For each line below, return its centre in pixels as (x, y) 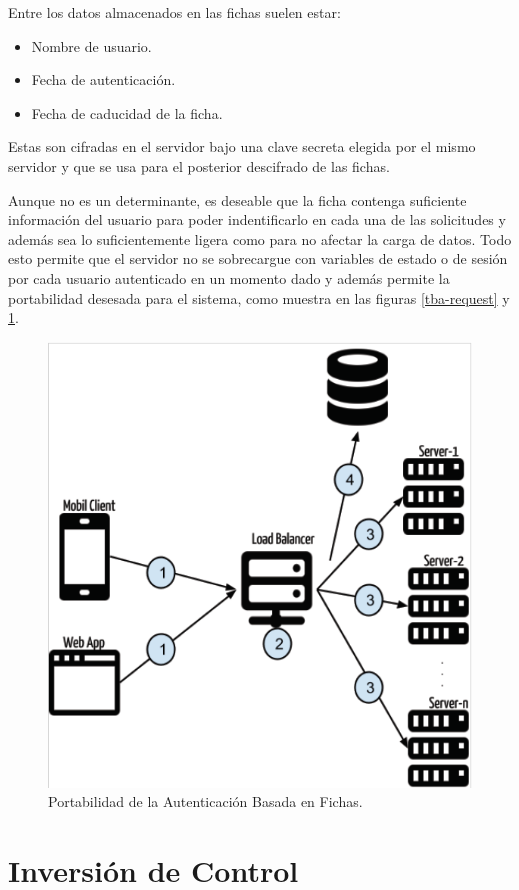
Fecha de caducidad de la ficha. (127, 112)
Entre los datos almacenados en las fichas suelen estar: (174, 12)
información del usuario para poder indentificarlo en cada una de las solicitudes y (257, 219)
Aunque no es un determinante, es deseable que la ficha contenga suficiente (237, 199)
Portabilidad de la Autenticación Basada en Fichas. (205, 801)
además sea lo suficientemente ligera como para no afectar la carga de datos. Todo (260, 238)
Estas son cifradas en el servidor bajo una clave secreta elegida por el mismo (242, 146)
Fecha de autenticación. (103, 79)
